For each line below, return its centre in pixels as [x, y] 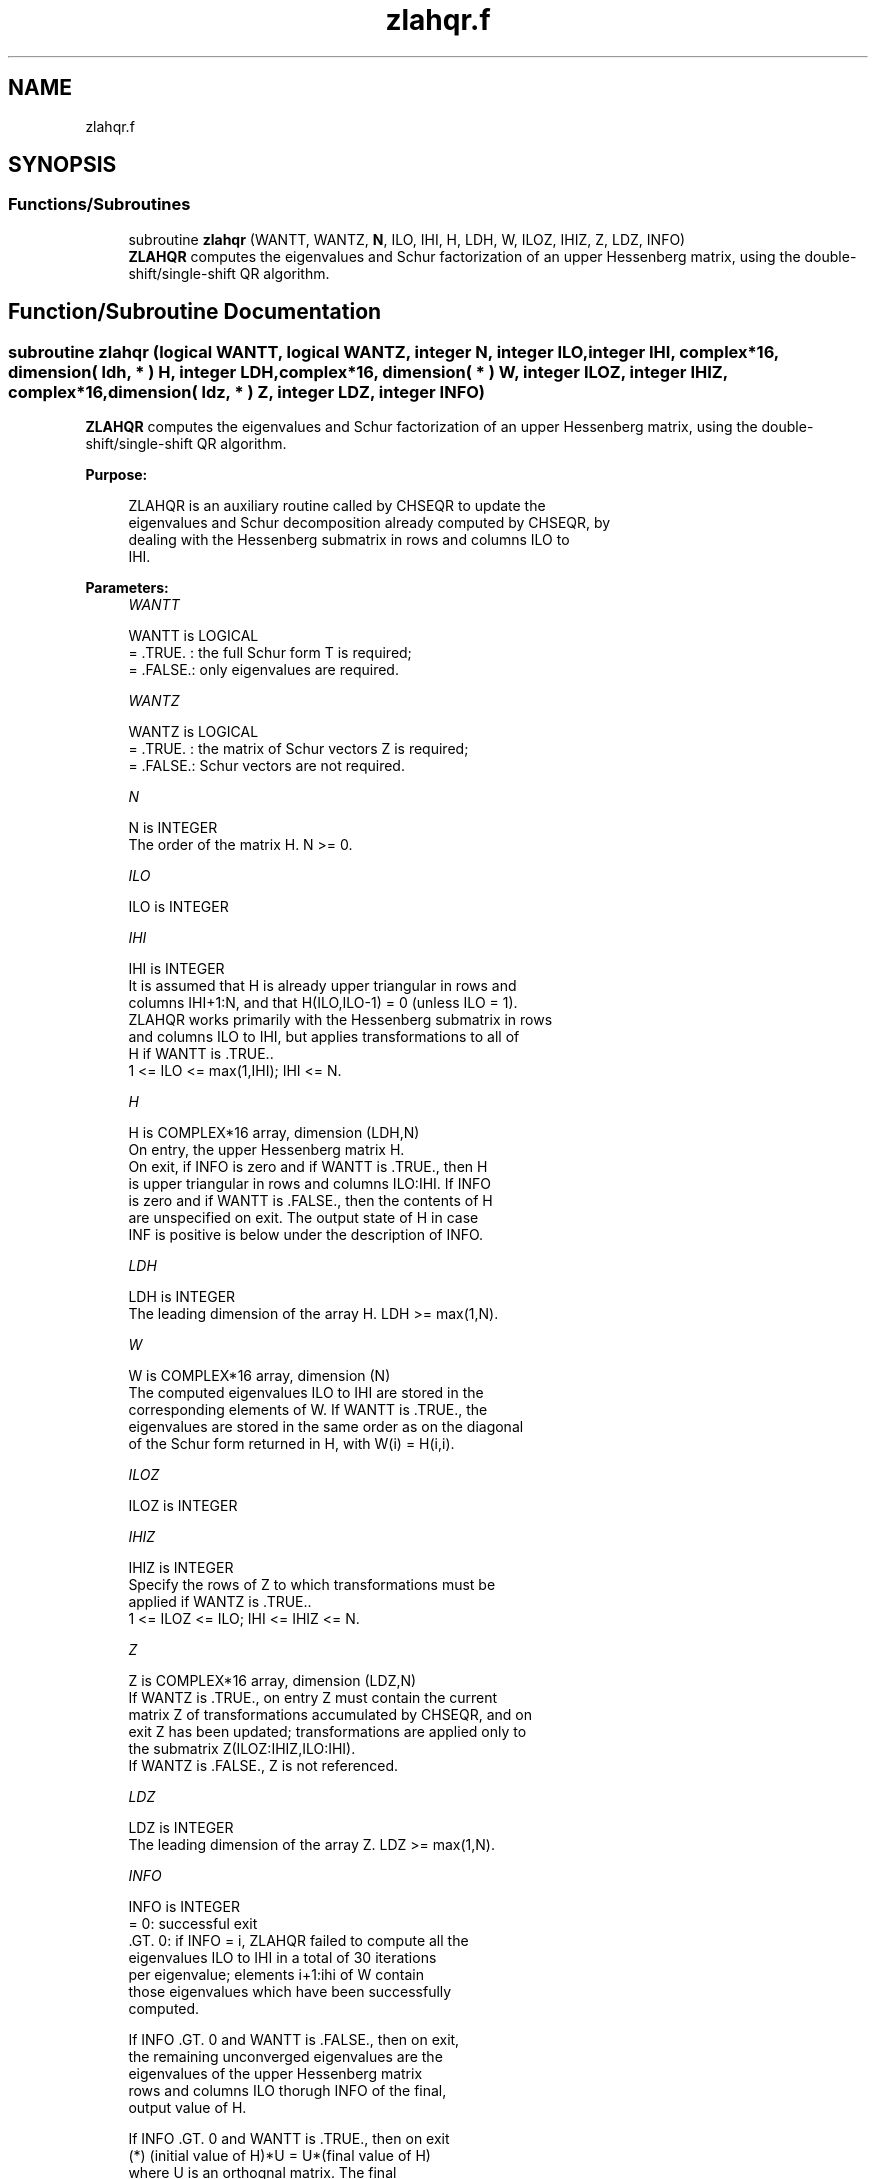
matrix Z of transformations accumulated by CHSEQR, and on [330, 1715]
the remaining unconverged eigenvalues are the [285, 2057]
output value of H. [187, 2108]
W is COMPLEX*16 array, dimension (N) [259, 1376]
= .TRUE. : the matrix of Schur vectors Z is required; [298, 749]
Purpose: [116, 475]
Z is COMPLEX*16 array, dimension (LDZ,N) [272, 1681]
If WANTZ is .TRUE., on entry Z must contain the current [313, 1698]
